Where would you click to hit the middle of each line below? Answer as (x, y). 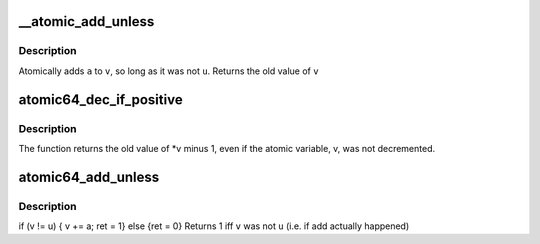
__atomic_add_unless (86, 21)
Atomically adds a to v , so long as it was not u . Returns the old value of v (168, 71)
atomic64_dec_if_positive (101, 99)
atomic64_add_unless (89, 176)
